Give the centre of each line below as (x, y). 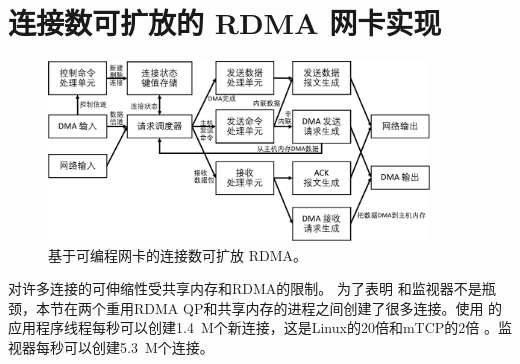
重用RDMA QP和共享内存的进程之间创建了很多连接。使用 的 (304, 307)
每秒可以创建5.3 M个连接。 (124, 347)
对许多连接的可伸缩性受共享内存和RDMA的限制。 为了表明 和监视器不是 (245, 288)
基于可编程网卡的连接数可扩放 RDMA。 (177, 254)
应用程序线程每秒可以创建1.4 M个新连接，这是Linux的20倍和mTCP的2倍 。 (253, 327)
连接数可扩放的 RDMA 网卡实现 (225, 22)
